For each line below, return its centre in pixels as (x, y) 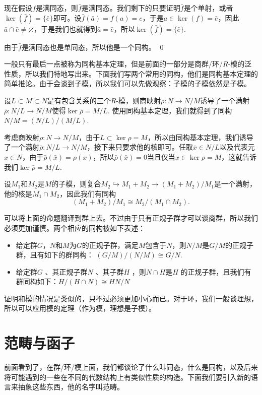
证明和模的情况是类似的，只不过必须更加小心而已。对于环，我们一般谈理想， (131, 298)
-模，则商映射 (139, 100)
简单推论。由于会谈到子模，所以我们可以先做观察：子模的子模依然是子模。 (127, 83)
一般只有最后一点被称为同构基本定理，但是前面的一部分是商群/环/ (113, 64)
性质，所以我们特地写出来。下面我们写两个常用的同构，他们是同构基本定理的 (131, 73)
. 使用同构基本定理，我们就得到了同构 (170, 110)
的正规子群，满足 (110, 245)
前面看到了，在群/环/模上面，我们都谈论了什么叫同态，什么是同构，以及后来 (131, 367)
